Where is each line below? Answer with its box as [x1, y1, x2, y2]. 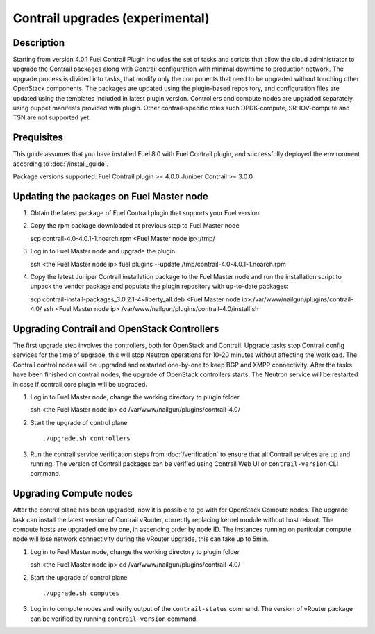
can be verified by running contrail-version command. [30, 615, 198, 623]
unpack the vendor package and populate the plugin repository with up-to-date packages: [30, 282, 289, 291]
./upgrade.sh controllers [42, 435, 131, 442]
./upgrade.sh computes [42, 589, 120, 597]
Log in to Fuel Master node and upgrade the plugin [30, 247, 176, 256]
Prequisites [12, 132, 64, 144]
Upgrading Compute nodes [12, 487, 133, 499]
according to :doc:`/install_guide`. [12, 160, 109, 168]
